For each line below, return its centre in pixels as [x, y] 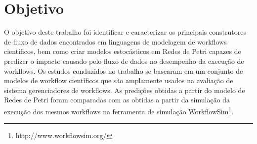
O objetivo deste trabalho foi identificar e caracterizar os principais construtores [125, 32]
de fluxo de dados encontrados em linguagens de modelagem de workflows [115, 41]
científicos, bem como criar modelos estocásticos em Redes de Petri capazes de [123, 51]
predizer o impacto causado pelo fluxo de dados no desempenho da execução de [124, 61]
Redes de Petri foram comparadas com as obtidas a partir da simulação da [117, 100]
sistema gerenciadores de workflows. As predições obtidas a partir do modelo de [125, 90]
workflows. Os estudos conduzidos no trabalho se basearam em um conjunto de [124, 71]
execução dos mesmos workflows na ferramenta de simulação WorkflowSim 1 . [119, 110]
